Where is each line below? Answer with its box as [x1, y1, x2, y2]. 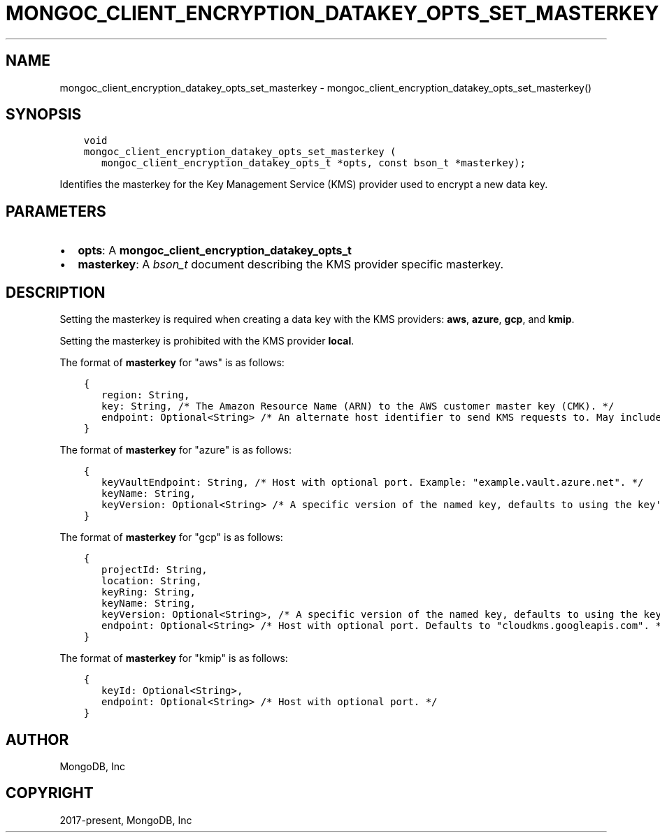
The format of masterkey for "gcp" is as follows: [59, 531, 283, 544]
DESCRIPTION [6, 283, 106, 301]
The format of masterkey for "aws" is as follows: [59, 356, 285, 369]
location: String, [101, 575, 202, 587]
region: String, [101, 389, 190, 401]
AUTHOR [6, 730, 69, 749]
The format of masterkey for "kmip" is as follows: [59, 652, 288, 665]
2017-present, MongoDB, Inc [59, 814, 192, 826]
